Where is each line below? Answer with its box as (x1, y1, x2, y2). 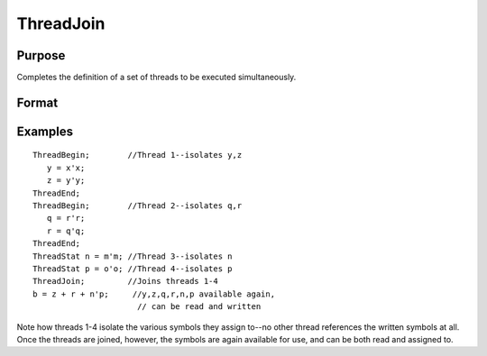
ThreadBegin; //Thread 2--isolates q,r (32, 201, 243, 211)
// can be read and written (136, 302, 262, 312)
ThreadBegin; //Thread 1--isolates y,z (32, 150, 243, 160)
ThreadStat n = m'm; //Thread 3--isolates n (32, 251, 234, 261)
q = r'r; (46, 213, 86, 224)
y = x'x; (46, 162, 86, 173)
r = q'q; (46, 225, 86, 236)
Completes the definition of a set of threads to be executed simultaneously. (16, 72, 297, 83)
